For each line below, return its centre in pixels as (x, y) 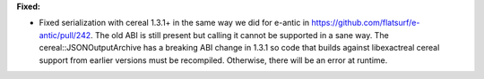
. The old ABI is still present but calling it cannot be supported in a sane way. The (239, 35)
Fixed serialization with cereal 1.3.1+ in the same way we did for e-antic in (174, 23)
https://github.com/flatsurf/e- (366, 23)
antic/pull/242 (65, 35)
